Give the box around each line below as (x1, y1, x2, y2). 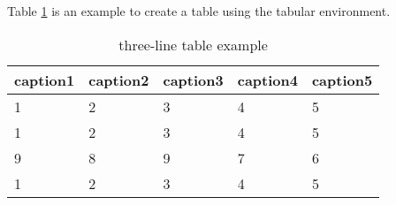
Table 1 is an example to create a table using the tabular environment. (7, 2, 391, 19)
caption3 (163, 69, 224, 90)
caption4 (237, 69, 298, 90)
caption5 (311, 69, 373, 90)
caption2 (88, 69, 149, 90)
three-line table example (118, 34, 268, 55)
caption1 (14, 69, 75, 90)
